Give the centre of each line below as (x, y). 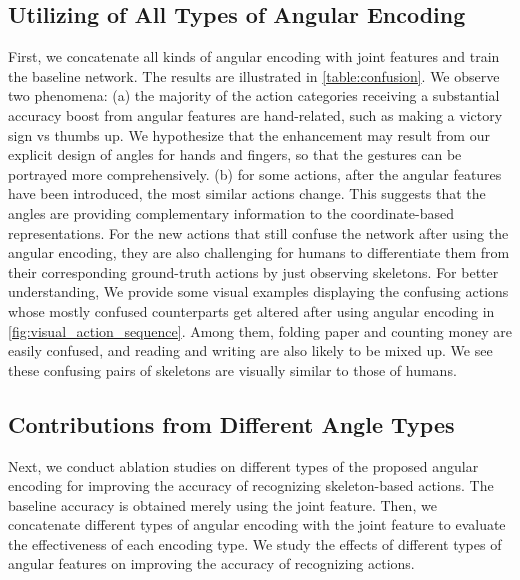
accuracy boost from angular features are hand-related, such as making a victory (255, 114)
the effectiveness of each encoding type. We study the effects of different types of (255, 543)
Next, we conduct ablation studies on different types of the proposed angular (243, 465)
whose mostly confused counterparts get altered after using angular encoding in (251, 310)
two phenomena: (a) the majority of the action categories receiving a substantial (254, 95)
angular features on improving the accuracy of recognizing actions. (211, 563)
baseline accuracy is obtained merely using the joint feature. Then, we (222, 504)
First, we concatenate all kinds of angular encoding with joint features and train (254, 56)
